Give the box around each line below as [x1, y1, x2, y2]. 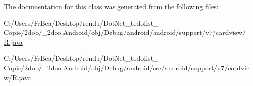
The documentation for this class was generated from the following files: [4, 1, 219, 11]
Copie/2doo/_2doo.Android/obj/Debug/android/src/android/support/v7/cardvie [4, 62, 250, 72]
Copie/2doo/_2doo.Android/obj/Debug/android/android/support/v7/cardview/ [4, 27, 246, 37]
